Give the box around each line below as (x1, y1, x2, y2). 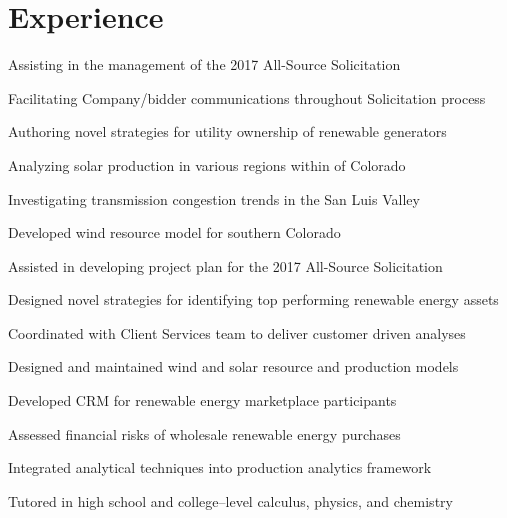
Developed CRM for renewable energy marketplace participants (8, 390, 397, 411)
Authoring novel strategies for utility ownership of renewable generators (8, 121, 447, 142)
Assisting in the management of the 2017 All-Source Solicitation (8, 54, 401, 75)
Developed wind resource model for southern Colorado (8, 222, 341, 243)
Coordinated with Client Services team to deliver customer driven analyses (8, 322, 466, 343)
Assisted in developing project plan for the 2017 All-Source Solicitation (8, 255, 443, 276)
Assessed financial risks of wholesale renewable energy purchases (8, 423, 401, 444)
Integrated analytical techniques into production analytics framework (8, 457, 432, 478)
